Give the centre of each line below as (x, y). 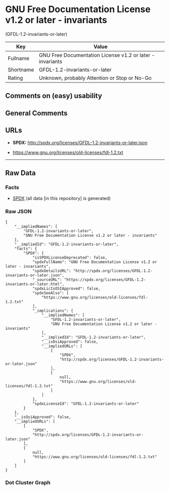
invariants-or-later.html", (35, 284)
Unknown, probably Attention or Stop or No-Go (95, 78)
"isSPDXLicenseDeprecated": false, (70, 257)
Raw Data (21, 173)
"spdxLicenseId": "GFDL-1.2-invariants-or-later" (86, 403)
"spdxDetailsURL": (52, 271)
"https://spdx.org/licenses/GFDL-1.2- (105, 279)
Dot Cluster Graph (28, 483)
